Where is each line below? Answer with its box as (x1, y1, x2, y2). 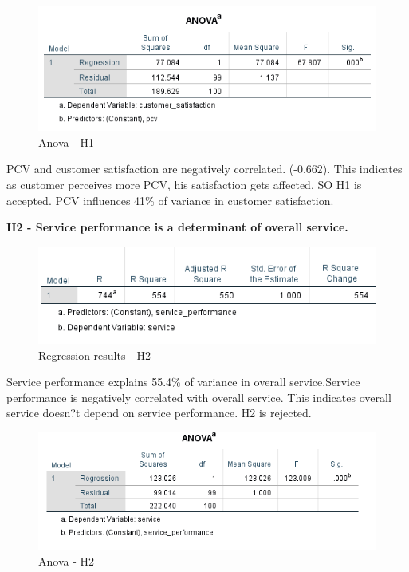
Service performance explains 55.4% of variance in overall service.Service (6, 373, 360, 390)
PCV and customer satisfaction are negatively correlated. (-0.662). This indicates (6, 160, 403, 177)
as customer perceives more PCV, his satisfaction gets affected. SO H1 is (6, 176, 362, 193)
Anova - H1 (38, 133, 94, 150)
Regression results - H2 (38, 346, 151, 363)
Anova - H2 (38, 553, 94, 570)
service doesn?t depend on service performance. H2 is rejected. (6, 404, 312, 421)
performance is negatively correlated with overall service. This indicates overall (6, 389, 391, 405)
